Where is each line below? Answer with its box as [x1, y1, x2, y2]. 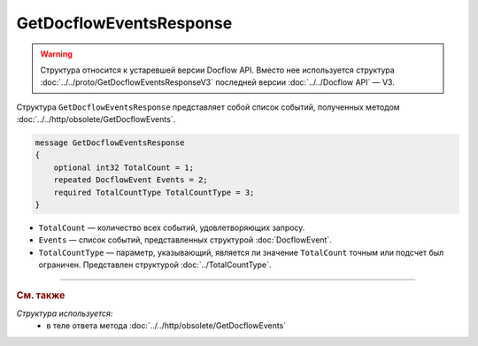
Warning [40, 49, 73, 59]
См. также [16, 288, 66, 301]
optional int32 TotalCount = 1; [53, 162, 195, 173]
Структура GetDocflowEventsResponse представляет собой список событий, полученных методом [16, 102, 400, 112]
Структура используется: [16, 308, 113, 319]
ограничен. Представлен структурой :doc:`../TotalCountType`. [38, 259, 272, 270]
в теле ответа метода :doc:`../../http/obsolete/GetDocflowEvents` [46, 320, 287, 331]
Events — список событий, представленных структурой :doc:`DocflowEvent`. [38, 235, 332, 245]
